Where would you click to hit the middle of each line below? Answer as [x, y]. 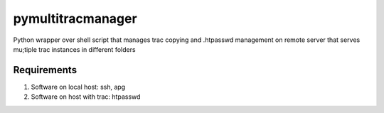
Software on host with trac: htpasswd [86, 97]
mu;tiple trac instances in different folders [74, 49]
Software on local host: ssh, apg [78, 87]
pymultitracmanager [75, 18]
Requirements [45, 70]
